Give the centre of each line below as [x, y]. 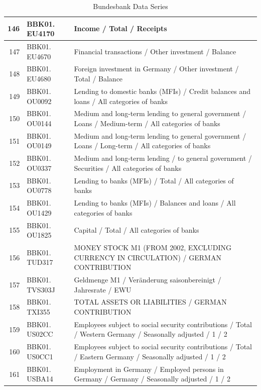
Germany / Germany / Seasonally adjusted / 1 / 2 [152, 379]
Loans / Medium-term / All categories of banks [147, 123]
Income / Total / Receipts [120, 28]
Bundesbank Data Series [130, 6]
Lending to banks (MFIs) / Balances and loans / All [155, 203]
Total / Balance [98, 79]
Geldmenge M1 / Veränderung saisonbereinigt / [148, 279]
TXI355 [38, 312]
